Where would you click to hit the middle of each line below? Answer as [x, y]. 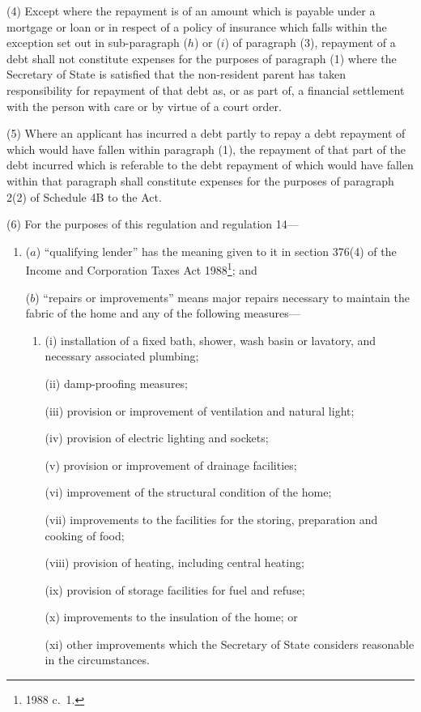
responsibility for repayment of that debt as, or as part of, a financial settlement [206, 90]
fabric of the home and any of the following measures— [163, 313]
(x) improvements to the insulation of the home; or [171, 617]
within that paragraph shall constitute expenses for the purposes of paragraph [200, 180]
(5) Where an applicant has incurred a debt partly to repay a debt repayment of [206, 133]
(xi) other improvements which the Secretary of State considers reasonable [230, 644]
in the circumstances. [97, 660]
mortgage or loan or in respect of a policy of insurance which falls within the [197, 26]
